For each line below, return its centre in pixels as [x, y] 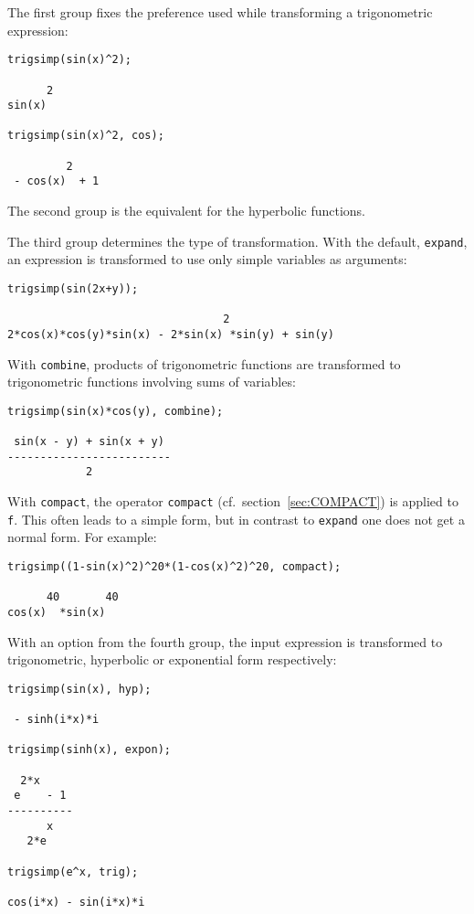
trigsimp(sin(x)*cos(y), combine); [116, 411]
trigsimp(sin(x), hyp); [79, 689]
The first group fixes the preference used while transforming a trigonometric [220, 12]
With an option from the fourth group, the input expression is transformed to [225, 641]
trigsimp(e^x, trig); [73, 871]
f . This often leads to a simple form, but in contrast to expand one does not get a [236, 519]
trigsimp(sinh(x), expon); [89, 750]
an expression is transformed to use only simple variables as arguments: [207, 259]
